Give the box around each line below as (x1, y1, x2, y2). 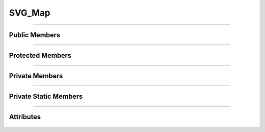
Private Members (9, 72, 63, 80)
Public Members (9, 31, 60, 39)
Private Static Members (9, 92, 83, 101)
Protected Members (9, 51, 72, 60)
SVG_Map (9, 7, 51, 18)
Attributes (9, 113, 41, 121)
